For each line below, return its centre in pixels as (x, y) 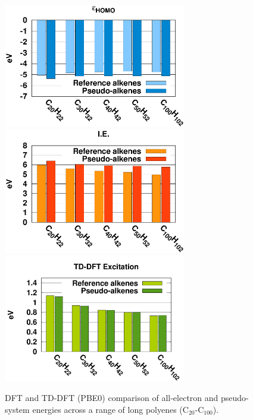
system (17, 409)
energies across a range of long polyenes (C (110, 409)
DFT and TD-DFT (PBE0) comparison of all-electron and (112, 398)
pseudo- (235, 398)
